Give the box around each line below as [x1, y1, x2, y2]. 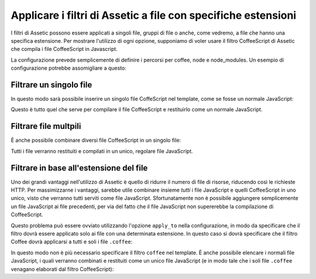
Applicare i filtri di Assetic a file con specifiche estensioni [11, 9, 297, 22]
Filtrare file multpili [11, 121, 81, 131]
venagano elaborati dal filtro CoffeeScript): [11, 266, 114, 273]
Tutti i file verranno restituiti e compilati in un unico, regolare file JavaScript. [11, 147, 193, 155]
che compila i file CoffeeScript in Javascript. [11, 46, 118, 53]
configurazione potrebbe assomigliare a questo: [11, 64, 127, 72]
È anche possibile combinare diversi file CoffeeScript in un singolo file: [11, 137, 181, 144]
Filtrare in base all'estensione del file [11, 163, 148, 173]
